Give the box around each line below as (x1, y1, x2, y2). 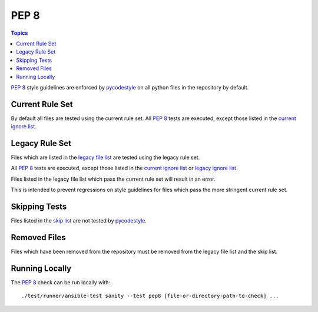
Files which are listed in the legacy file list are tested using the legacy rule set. (11, 154, 200, 161)
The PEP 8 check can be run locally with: (11, 278, 111, 286)
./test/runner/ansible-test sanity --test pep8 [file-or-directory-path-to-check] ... (21, 293, 279, 300)
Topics (11, 29, 28, 36)
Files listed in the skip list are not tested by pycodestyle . (11, 217, 147, 224)
